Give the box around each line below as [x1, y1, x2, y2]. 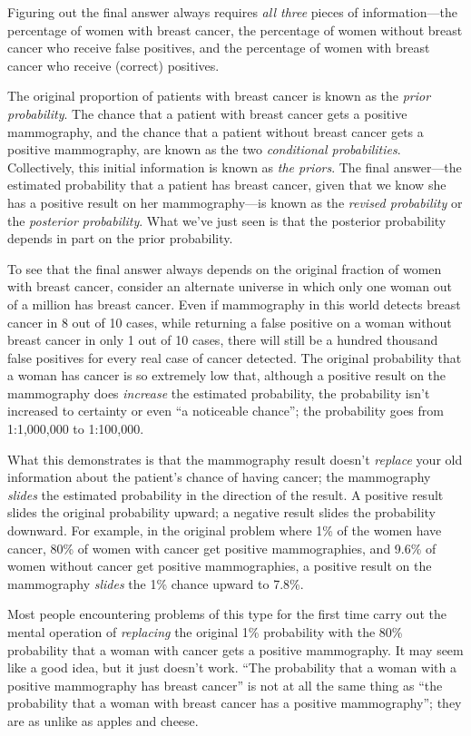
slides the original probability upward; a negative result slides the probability [7, 503, 436, 522]
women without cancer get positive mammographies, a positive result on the [7, 556, 432, 575]
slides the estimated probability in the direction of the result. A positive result [7, 485, 444, 504]
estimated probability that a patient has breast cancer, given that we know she [7, 175, 446, 194]
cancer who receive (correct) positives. [7, 55, 220, 74]
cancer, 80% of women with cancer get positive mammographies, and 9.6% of [7, 538, 437, 557]
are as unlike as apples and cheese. [7, 711, 199, 730]
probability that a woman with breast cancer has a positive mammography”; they [7, 693, 462, 712]
